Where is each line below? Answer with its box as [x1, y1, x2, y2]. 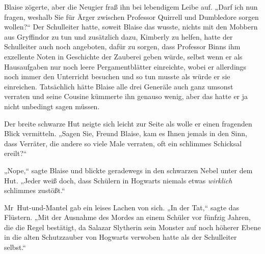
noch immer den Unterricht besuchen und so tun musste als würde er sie [4, 71, 230, 82]
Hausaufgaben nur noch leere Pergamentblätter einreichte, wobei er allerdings [4, 61, 247, 72]
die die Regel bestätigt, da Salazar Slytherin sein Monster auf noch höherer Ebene [4, 221, 261, 232]
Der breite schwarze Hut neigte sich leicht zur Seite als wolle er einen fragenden [4, 118, 252, 129]
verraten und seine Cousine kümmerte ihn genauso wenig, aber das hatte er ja [4, 91, 248, 102]
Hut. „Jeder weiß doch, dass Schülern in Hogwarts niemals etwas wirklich [4, 175, 232, 185]
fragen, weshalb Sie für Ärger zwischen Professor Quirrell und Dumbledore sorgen [4, 11, 259, 22]
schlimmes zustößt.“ [4, 185, 65, 196]
